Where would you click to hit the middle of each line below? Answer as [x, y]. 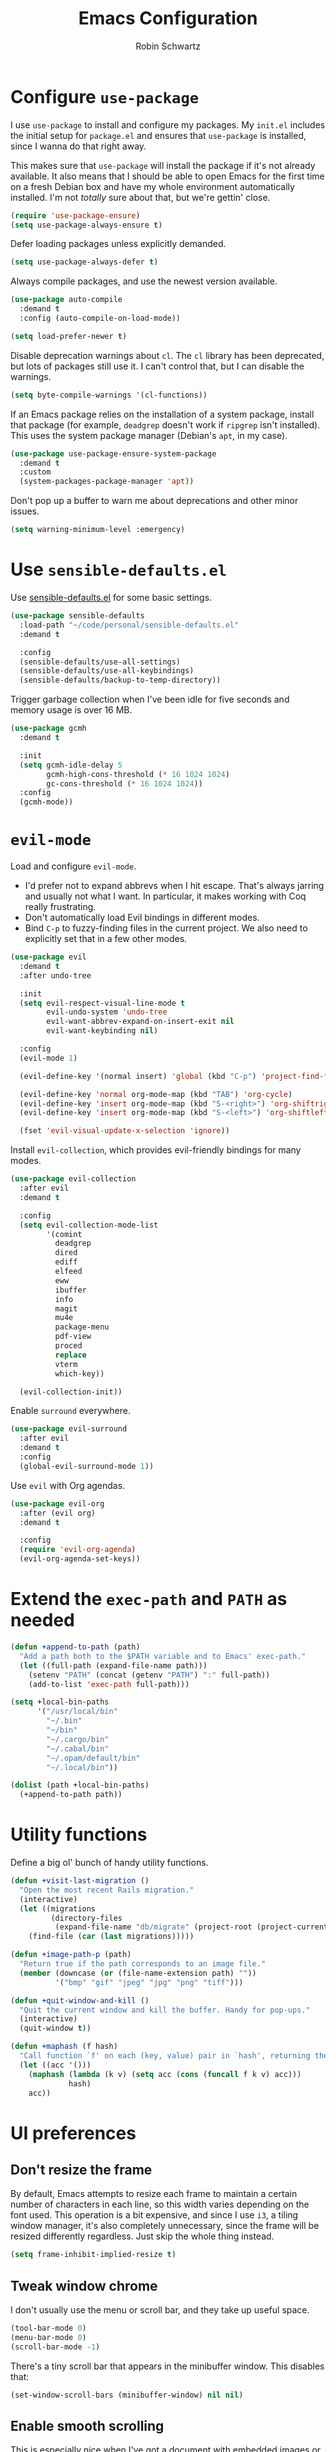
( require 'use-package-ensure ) [75, 215]
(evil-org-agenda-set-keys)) [80, 1559]
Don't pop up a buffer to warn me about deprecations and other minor [154, 501]
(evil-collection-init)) [71, 1392]
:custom [35, 472]
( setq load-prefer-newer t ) [69, 336]
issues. [25, 511]
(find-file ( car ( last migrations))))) [111, 1937]
